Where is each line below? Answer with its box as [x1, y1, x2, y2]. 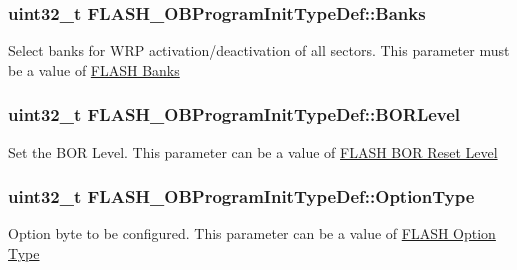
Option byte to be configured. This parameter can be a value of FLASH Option [8, 223, 496, 244]
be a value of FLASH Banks [8, 59, 180, 80]
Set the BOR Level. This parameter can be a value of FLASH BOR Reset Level [8, 141, 498, 162]
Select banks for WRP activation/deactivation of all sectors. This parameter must [8, 40, 510, 61]
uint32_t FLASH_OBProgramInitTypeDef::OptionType [8, 184, 475, 209]
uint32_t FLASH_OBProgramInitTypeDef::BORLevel [8, 102, 461, 127]
